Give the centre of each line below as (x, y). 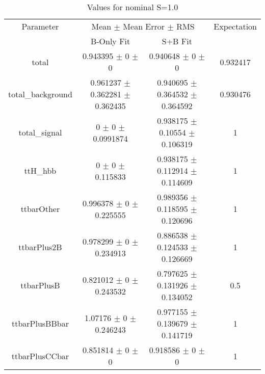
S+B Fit (177, 41)
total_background (40, 94)
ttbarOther (40, 209)
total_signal (40, 132)
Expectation (235, 26)
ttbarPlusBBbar (40, 323)
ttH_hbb (40, 170)
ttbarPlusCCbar (40, 356)
